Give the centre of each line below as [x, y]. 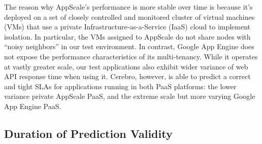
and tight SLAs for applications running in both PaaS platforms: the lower [120, 86]
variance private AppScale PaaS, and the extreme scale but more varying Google [130, 96]
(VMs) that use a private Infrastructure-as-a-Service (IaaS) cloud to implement [127, 27]
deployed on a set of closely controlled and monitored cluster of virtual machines [129, 16]
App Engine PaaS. [33, 106]
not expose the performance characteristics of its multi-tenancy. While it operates [131, 56]
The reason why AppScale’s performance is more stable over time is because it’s [128, 7]
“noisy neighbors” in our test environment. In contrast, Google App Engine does [129, 46]
